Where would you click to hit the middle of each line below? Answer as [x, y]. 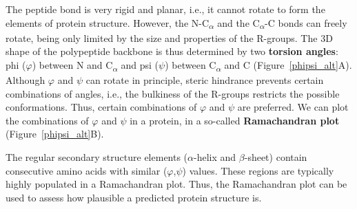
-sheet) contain [276, 157]
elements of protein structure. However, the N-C [108, 22]
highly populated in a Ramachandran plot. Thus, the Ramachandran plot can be [176, 184]
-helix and [215, 157]
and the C [238, 22]
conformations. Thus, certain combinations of [101, 107]
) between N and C [72, 64]
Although [25, 80]
